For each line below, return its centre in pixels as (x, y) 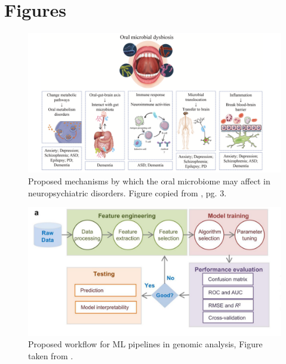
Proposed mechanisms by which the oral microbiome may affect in (149, 181)
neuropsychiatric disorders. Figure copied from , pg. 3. (127, 192)
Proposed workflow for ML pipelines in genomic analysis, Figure (145, 344)
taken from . (51, 355)
